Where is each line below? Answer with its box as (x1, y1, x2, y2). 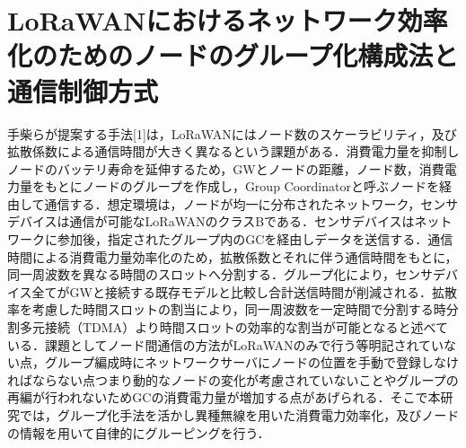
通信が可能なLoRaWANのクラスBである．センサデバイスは (69, 212, 415, 231)
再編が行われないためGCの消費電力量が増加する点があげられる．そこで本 (7, 388, 441, 407)
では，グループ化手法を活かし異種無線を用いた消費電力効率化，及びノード (19, 406, 460, 424)
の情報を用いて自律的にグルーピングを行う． (7, 423, 270, 442)
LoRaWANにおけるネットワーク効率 (7, 2, 448, 39)
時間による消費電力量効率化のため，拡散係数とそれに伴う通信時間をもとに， (7, 247, 458, 266)
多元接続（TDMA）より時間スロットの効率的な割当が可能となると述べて (19, 318, 448, 337)
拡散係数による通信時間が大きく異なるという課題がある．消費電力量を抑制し (7, 142, 460, 161)
